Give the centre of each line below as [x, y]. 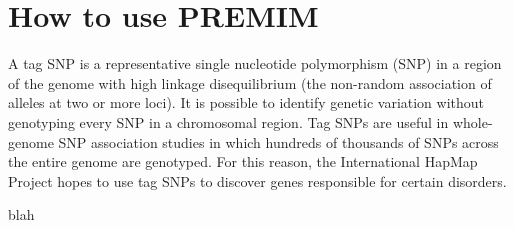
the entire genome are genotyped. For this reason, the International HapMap [243, 161]
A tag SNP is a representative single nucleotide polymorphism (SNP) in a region [255, 63]
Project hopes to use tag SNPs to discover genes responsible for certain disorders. [257, 180]
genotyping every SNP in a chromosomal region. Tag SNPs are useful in [228, 121]
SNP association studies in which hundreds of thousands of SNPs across [278, 141]
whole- [472, 121]
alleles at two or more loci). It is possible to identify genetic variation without [246, 102]
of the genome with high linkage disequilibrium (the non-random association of [250, 82]
